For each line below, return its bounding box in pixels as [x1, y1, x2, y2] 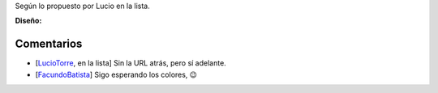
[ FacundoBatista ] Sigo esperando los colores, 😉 [35, 70, 198, 79]
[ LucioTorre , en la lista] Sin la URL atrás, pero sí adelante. [35, 58, 226, 68]
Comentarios [15, 37, 83, 51]
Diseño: [15, 16, 42, 26]
